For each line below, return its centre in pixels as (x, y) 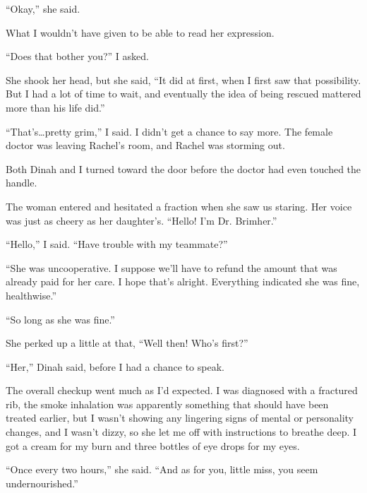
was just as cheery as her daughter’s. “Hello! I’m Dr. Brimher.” (142, 220)
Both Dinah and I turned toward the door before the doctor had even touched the (183, 168)
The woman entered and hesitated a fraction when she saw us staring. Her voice (179, 206)
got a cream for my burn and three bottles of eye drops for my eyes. (153, 445)
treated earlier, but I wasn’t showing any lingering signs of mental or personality (180, 418)
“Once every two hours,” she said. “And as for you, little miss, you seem (162, 469)
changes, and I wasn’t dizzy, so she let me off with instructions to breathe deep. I (181, 432)
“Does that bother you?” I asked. (77, 56)
